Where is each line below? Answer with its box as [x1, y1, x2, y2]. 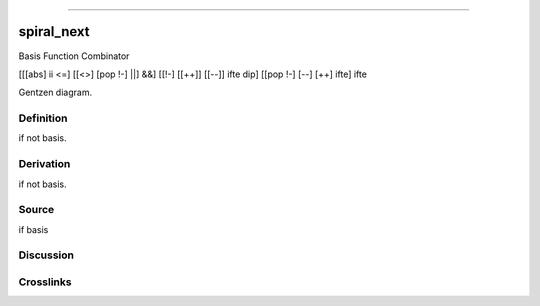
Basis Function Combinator [18, 50, 130, 62]
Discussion [18, 248, 75, 262]
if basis [18, 223, 49, 235]
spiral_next [18, 23, 90, 40]
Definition [18, 111, 68, 125]
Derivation [18, 157, 71, 171]
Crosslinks [18, 275, 72, 289]
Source [18, 203, 55, 217]
